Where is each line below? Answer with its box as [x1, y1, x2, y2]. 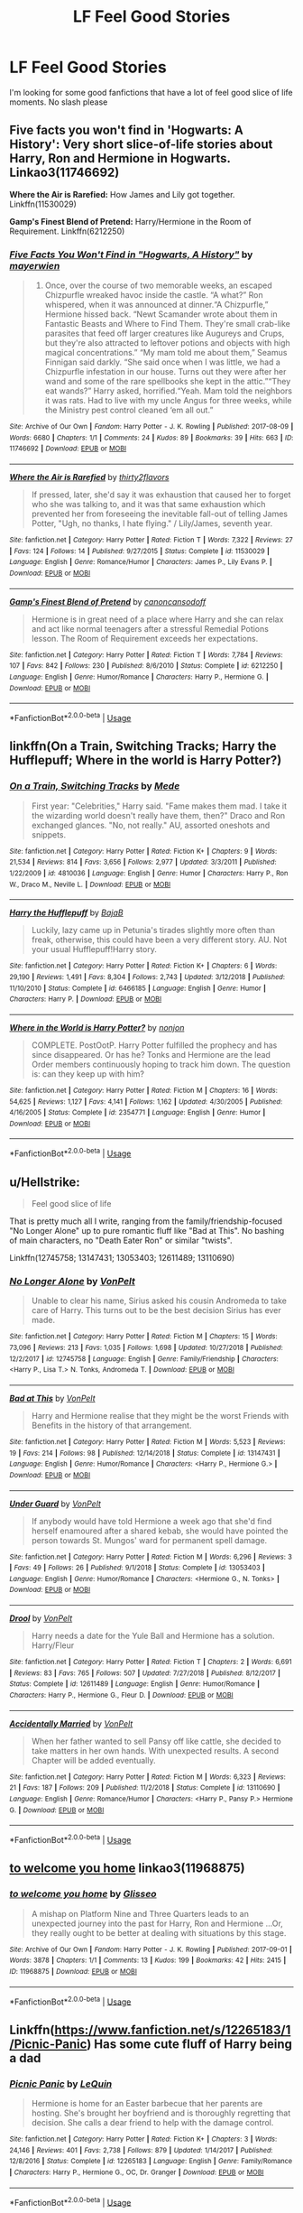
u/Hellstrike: [9, 1174, 81, 1190]
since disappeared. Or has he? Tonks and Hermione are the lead [31, 1049, 271, 1060]
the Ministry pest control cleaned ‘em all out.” [44, 404, 214, 416]
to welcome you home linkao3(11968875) [9, 1861, 245, 1876]
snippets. [31, 829, 67, 840]
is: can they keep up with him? [31, 1068, 145, 1079]
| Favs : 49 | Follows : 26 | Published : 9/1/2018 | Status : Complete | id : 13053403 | [9, 1563, 266, 1572]
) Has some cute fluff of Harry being [87, 2036, 293, 2051]
